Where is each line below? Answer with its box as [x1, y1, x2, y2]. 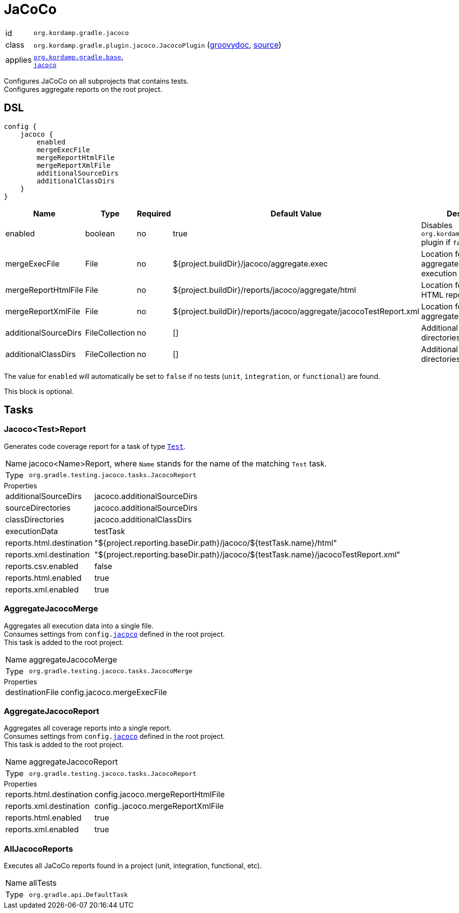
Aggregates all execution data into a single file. [4, 621, 154, 630]
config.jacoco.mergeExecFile [60, 687, 167, 697]
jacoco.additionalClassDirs [94, 514, 192, 524]
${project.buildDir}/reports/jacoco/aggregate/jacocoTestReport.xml [173, 306, 420, 316]
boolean [85, 229, 115, 239]
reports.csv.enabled [5, 561, 78, 571]
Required [137, 208, 171, 218]
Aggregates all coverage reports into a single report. [4, 724, 171, 733]
